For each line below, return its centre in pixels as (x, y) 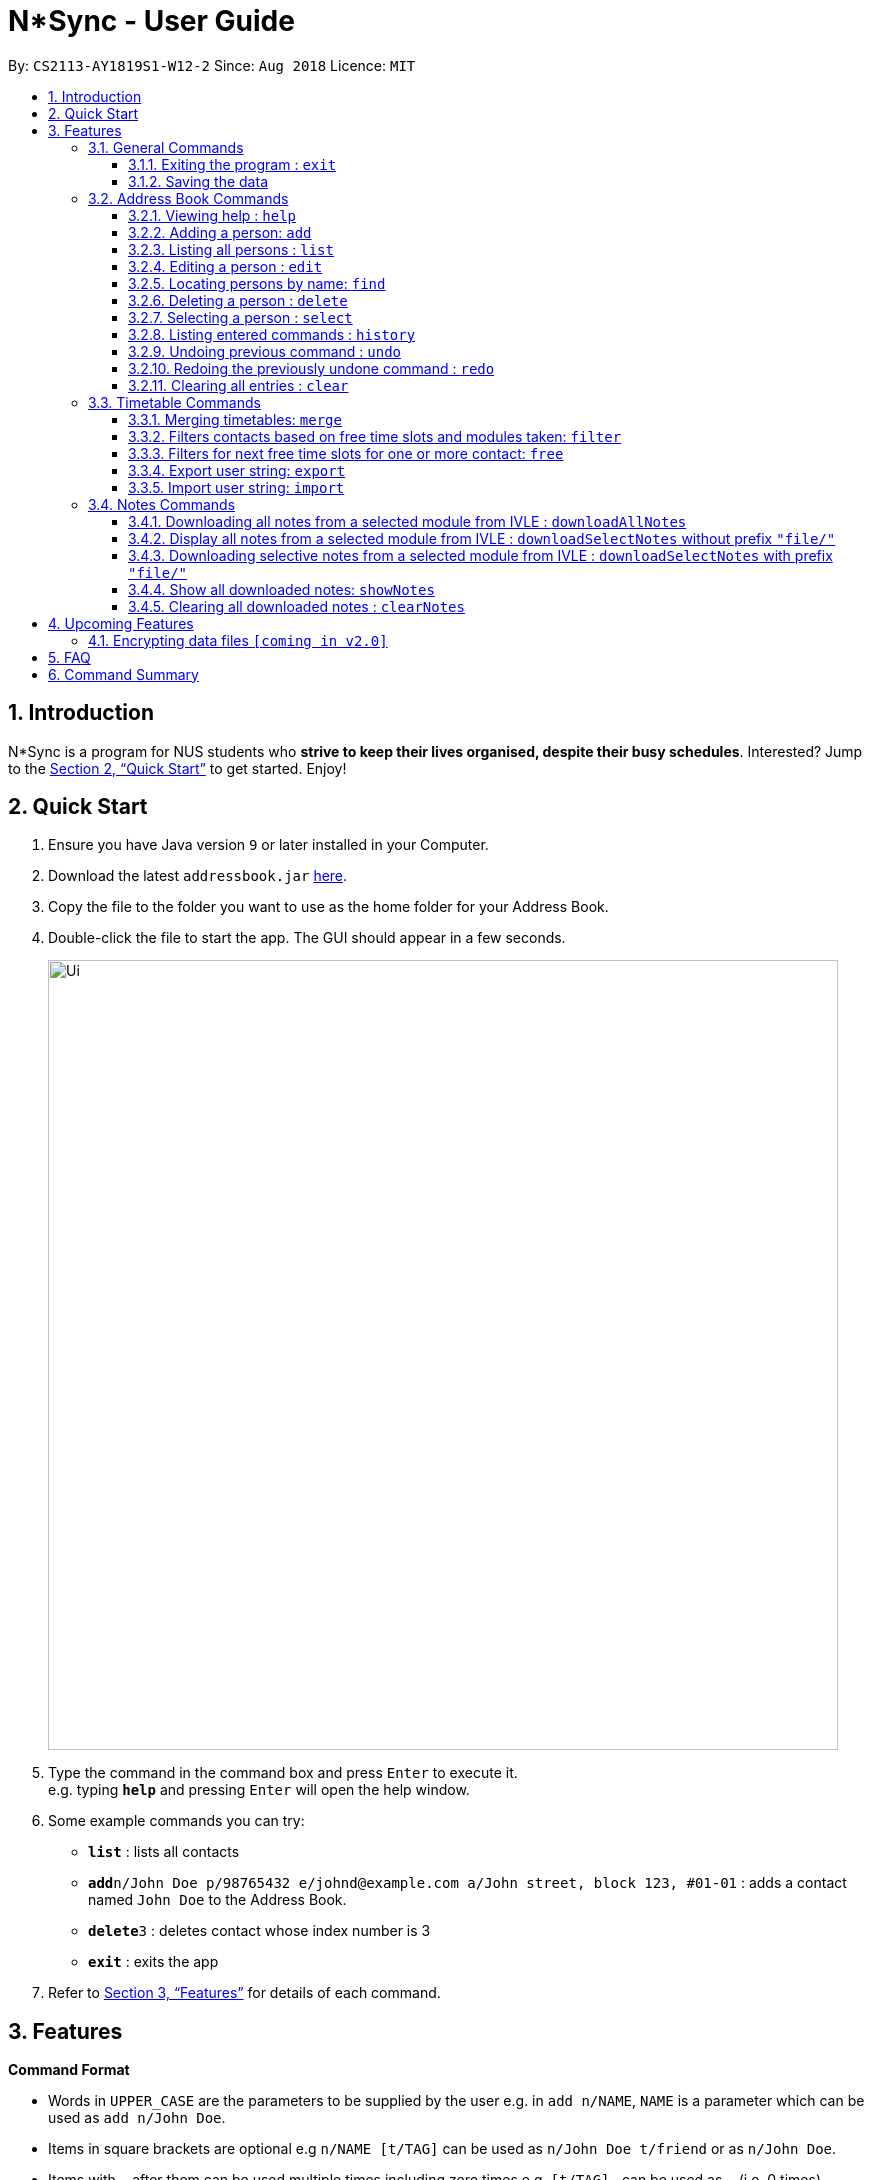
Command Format (69, 2070)
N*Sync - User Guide (151, 21)
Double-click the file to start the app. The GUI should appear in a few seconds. (307, 938)
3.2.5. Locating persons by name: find (257, 283)
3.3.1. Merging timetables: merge (235, 419)
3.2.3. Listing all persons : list (231, 249)
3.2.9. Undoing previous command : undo (264, 351)
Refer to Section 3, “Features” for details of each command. (244, 1993)
